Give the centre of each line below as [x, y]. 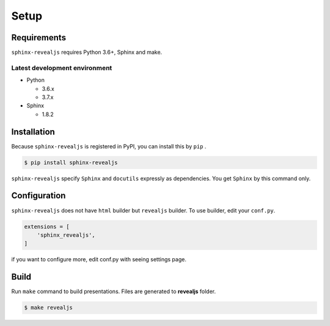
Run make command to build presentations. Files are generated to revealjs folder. [114, 292]
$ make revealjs [49, 308]
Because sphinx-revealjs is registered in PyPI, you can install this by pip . [109, 146]
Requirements [39, 38]
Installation [33, 132]
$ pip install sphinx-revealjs [71, 162]
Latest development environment [62, 68]
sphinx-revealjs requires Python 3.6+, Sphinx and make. [87, 53]
